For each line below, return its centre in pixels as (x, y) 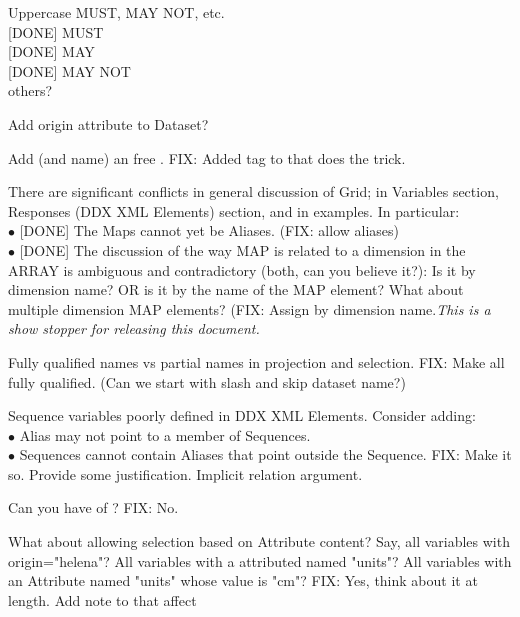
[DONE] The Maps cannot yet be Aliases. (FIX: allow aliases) (209, 230)
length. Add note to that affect (102, 599)
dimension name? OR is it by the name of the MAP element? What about (236, 289)
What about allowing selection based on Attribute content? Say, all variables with (259, 541)
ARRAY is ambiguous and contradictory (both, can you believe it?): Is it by (242, 269)
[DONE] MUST (56, 31)
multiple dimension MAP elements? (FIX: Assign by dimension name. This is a (249, 308)
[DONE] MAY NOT (69, 70)
